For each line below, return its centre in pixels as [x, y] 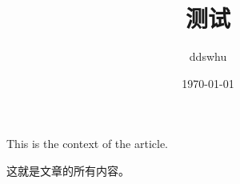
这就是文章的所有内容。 [68, 170]
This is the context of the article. [88, 144]
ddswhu [208, 56]
